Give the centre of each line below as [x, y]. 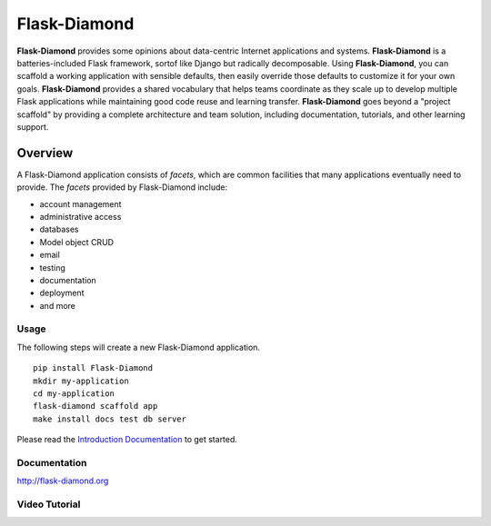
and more [58, 305]
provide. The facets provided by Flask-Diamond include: [122, 187]
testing [52, 267]
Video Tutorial [49, 504]
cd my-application [74, 394]
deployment [62, 293]
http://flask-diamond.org [63, 481]
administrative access [80, 216]
